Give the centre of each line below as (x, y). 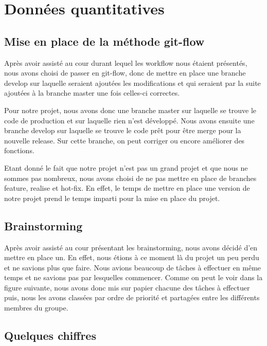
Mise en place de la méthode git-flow (104, 41)
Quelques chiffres (50, 335)
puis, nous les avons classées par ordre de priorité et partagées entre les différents (132, 297)
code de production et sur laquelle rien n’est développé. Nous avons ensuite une (129, 120)
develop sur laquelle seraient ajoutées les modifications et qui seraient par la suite (132, 83)
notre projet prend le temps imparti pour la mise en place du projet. (112, 198)
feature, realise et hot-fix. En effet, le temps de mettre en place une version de (127, 188)
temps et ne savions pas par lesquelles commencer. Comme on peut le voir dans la (133, 277)
